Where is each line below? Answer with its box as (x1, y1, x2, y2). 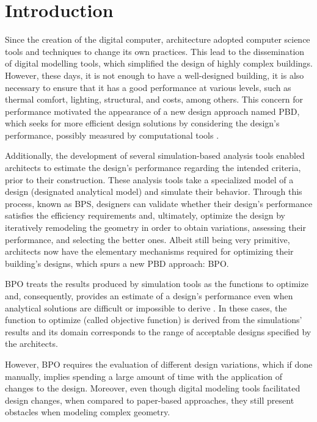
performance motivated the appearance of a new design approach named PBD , (5, 104, 300, 117)
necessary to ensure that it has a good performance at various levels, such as (5, 81, 291, 93)
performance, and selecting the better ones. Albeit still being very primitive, (5, 233, 290, 246)
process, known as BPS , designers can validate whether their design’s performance (5, 197, 313, 209)
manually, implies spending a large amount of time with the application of (5, 369, 283, 382)
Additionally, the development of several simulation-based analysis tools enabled (5, 149, 305, 162)
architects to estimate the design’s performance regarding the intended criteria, (5, 161, 301, 174)
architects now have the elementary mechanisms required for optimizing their (5, 245, 294, 258)
